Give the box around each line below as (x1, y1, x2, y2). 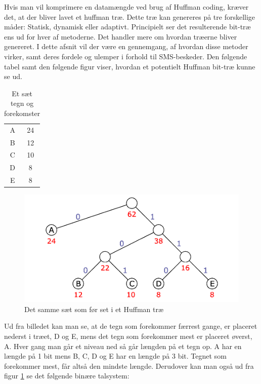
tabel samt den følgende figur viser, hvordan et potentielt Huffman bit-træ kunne (4, 61, 255, 71)
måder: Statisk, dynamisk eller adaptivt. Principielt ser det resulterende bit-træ (4, 21, 251, 32)
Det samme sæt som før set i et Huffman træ (24, 303, 164, 314)
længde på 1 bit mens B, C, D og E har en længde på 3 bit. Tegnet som (4, 351, 227, 361)
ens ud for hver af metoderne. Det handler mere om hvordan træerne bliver (4, 31, 237, 42)
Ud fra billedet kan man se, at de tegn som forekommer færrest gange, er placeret (4, 321, 257, 331)
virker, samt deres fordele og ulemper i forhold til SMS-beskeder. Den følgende (4, 51, 247, 61)
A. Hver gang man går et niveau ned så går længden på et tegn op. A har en (4, 340, 242, 351)
